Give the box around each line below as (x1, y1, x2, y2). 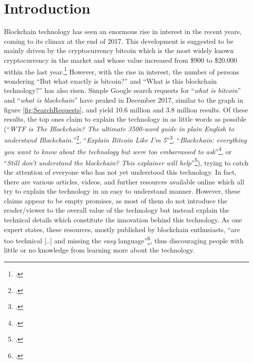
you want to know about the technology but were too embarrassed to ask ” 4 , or (4, 145, 232, 156)
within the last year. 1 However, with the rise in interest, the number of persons (4, 65, 239, 76)
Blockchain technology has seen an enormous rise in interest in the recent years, (4, 26, 242, 36)
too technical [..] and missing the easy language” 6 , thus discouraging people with (4, 234, 244, 245)
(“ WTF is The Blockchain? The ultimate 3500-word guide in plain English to (4, 123, 235, 133)
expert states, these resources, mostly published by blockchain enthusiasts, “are (4, 224, 240, 234)
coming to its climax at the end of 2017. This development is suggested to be (4, 36, 234, 46)
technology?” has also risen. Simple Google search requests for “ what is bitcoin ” (4, 85, 241, 95)
